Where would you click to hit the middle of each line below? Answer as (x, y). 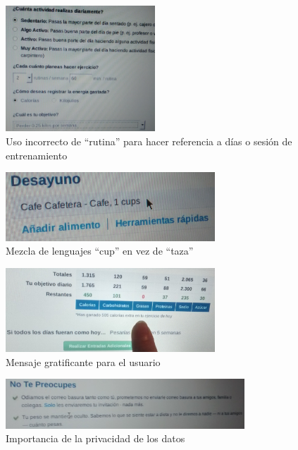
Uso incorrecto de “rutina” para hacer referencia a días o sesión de (149, 141)
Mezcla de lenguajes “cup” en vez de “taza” (100, 251)
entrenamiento (37, 155)
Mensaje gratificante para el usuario (83, 361)
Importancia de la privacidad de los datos (95, 438)
